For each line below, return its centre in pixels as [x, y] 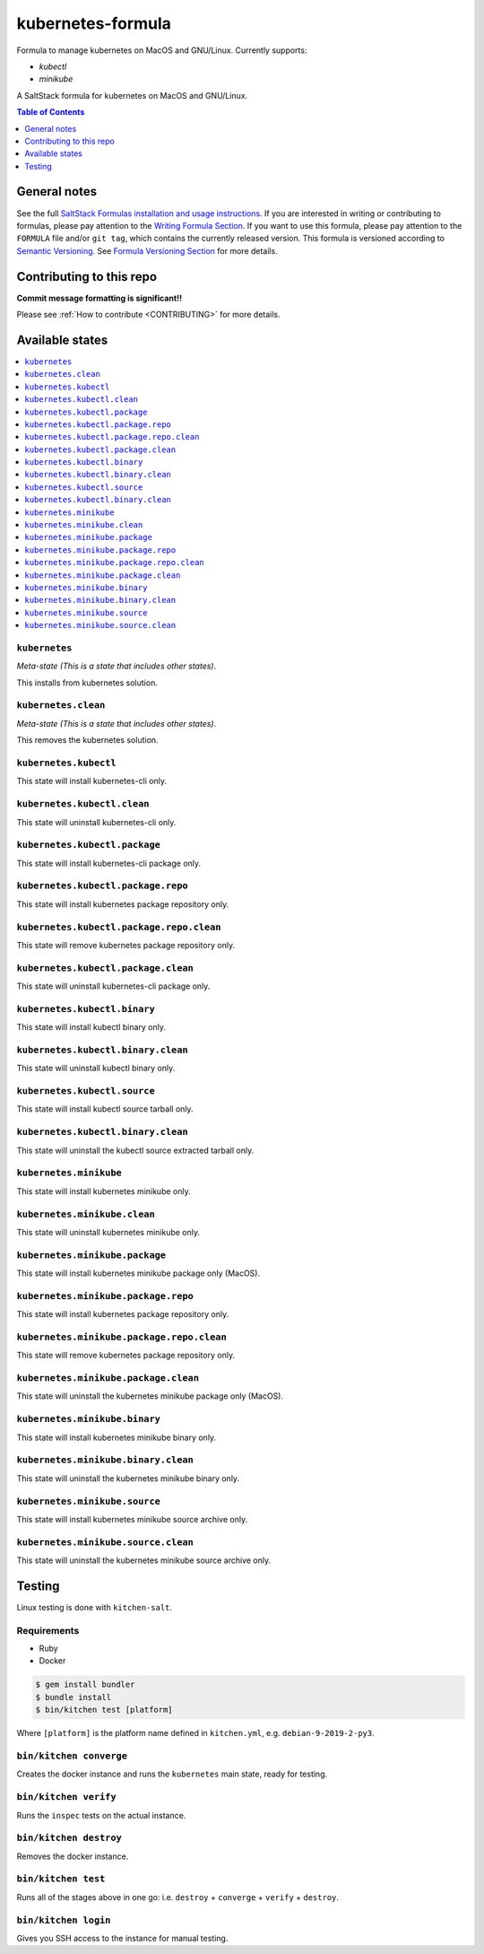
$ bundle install [73, 1697]
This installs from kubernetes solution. [87, 683]
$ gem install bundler [85, 1685]
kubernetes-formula [94, 23]
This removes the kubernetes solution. [87, 740]
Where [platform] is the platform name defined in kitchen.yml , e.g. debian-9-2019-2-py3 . [196, 1733]
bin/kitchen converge [72, 1756]
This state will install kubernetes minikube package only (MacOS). [138, 1273]
